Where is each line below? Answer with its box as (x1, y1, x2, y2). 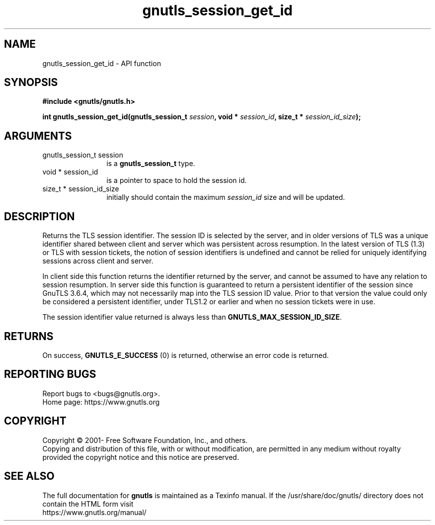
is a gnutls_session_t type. (106, 159, 195, 168)
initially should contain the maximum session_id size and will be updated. (106, 193, 345, 202)
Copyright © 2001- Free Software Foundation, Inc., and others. (42, 436, 248, 444)
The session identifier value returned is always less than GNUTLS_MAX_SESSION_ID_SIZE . (42, 313, 342, 322)
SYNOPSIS (4, 76, 58, 89)
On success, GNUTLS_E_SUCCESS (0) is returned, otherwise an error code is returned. (42, 350, 329, 359)
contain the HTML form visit (42, 499, 134, 508)
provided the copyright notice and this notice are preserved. (42, 452, 239, 461)
